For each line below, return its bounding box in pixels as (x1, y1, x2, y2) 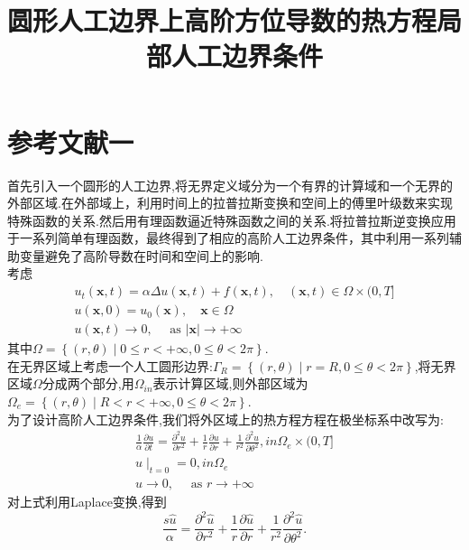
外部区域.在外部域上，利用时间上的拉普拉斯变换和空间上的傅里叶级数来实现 (7, 193, 453, 212)
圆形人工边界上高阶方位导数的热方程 (7, 2, 437, 39)
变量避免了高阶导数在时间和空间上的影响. (19, 246, 263, 265)
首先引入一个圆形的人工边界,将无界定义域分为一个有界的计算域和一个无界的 (7, 175, 453, 194)
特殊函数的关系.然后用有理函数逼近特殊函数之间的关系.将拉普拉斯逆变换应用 (7, 210, 456, 229)
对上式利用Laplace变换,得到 (7, 491, 167, 510)
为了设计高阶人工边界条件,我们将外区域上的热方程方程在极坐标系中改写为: (7, 409, 444, 428)
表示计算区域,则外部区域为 (152, 374, 308, 393)
